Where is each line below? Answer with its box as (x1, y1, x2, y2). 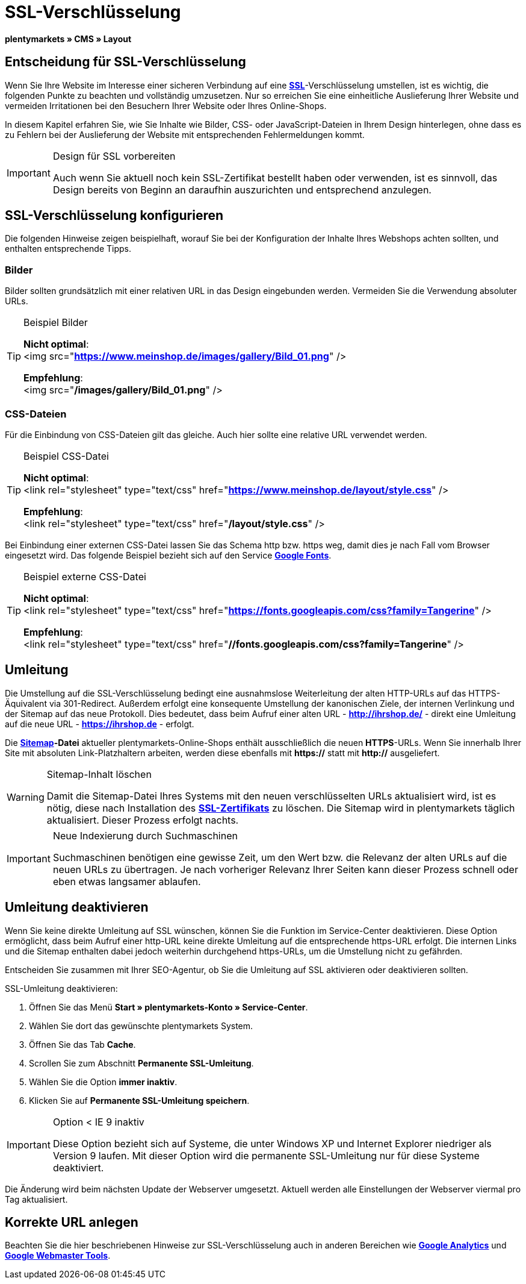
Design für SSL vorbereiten (52, 149, 176, 162)
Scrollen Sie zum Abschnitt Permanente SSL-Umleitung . (29, 1057, 254, 1068)
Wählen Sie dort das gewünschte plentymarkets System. (29, 1020, 253, 1031)
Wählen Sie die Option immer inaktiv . (29, 1076, 178, 1087)
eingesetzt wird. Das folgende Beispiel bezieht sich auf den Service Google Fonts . (5, 550, 332, 560)
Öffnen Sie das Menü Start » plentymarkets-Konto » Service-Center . (29, 1001, 308, 1012)
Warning (7, 791, 45, 803)
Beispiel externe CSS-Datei (23, 570, 146, 583)
